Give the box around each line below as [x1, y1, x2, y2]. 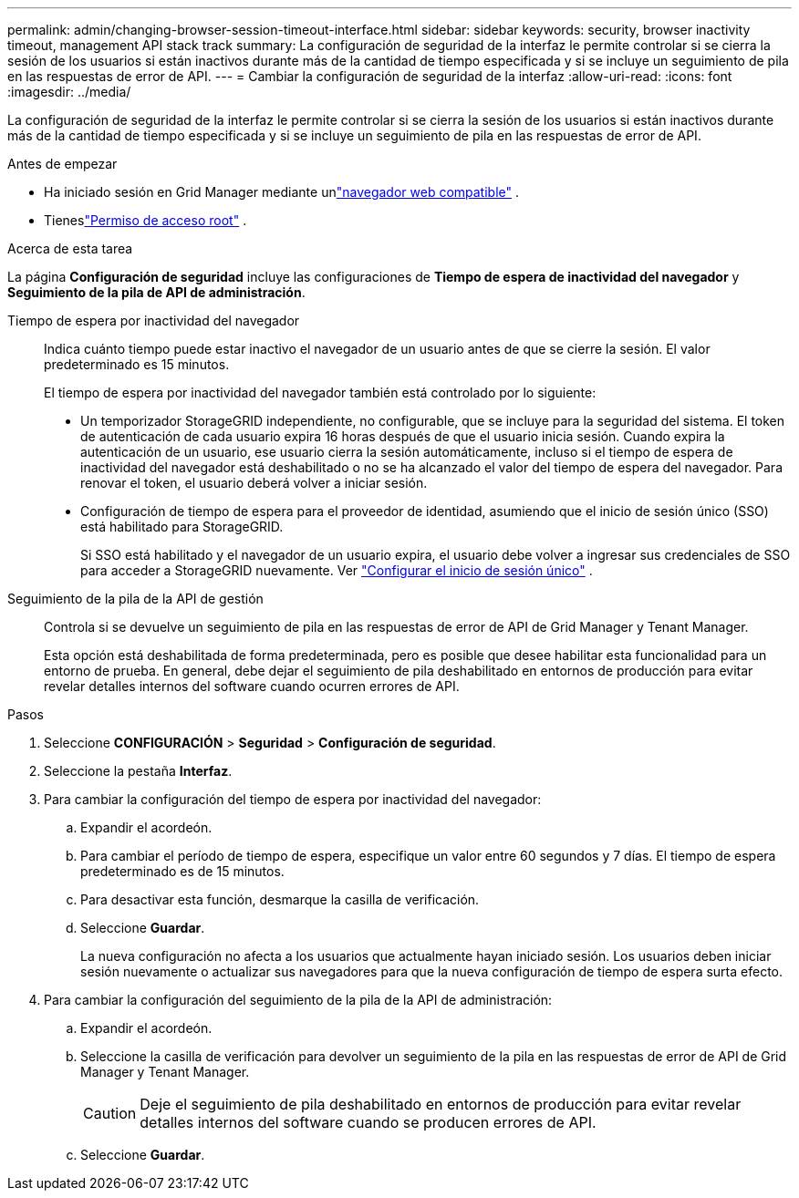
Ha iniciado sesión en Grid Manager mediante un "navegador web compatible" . [44, 184, 520, 200]
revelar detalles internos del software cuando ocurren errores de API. [44, 678, 460, 694]
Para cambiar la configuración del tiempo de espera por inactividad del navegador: [44, 791, 542, 807]
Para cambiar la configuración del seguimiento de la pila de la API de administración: [44, 992, 553, 1007]
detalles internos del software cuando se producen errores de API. [140, 1113, 597, 1131]
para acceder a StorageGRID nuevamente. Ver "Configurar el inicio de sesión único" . [80, 563, 593, 578]
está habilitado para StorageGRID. [80, 519, 284, 534]
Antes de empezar [7, 156, 118, 171]
